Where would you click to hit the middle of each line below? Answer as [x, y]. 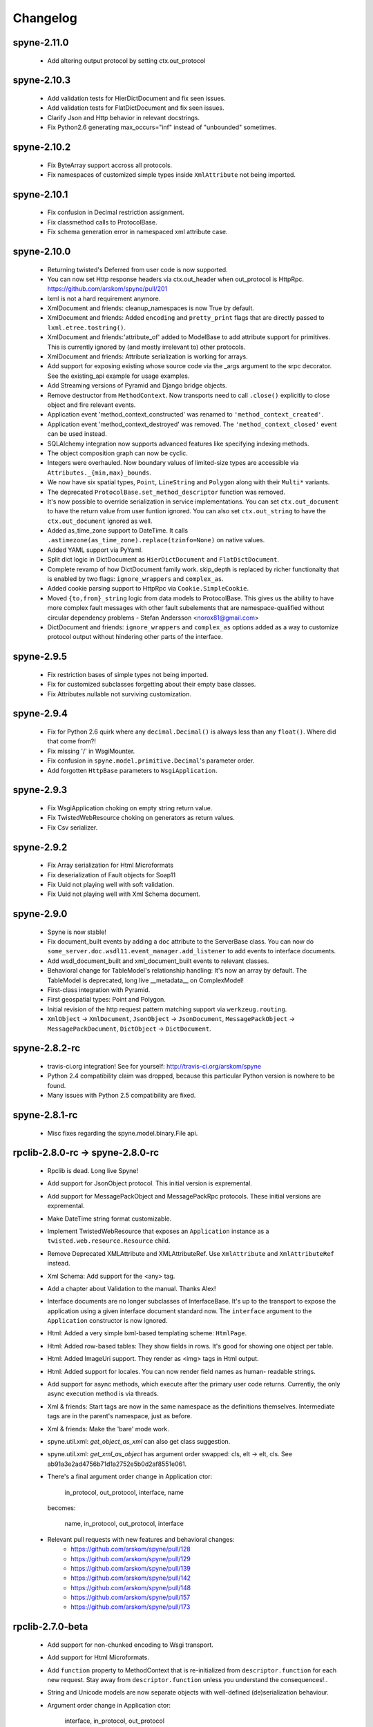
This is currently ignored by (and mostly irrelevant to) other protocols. [146, 347]
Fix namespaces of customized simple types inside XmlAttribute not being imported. [172, 174]
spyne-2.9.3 [40, 790]
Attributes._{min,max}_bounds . [99, 473]
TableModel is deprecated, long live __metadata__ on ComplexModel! [146, 980]
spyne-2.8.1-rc [45, 1115]
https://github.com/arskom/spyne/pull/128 [131, 1549]
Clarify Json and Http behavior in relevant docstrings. [124, 117]
